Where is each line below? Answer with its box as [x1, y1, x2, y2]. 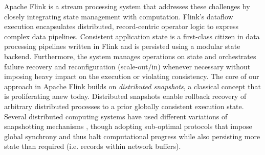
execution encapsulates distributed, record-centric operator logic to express [4, 21, 238, 32]
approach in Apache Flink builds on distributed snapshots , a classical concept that [4, 81, 261, 91]
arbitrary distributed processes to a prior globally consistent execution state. [4, 100, 244, 111]
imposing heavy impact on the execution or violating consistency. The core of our [4, 71, 259, 82]
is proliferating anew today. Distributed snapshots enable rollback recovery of [4, 91, 247, 101]
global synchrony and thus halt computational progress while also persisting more [4, 131, 260, 141]
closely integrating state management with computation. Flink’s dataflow [4, 11, 233, 21]
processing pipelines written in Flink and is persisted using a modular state [4, 41, 240, 51]
